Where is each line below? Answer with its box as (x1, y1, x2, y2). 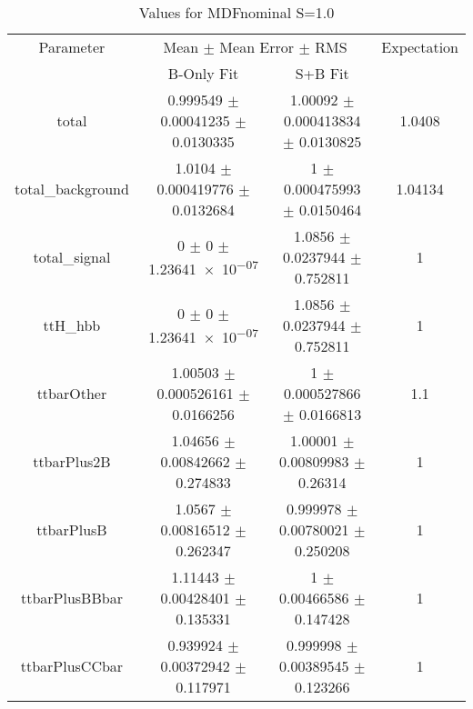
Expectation (381, 36, 458, 57)
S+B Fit (295, 63, 349, 84)
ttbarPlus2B (33, 451, 111, 472)
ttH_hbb (43, 315, 101, 335)
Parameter (38, 36, 106, 57)
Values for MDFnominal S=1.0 (138, 2, 335, 23)
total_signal (33, 246, 111, 267)
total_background (15, 178, 129, 199)
